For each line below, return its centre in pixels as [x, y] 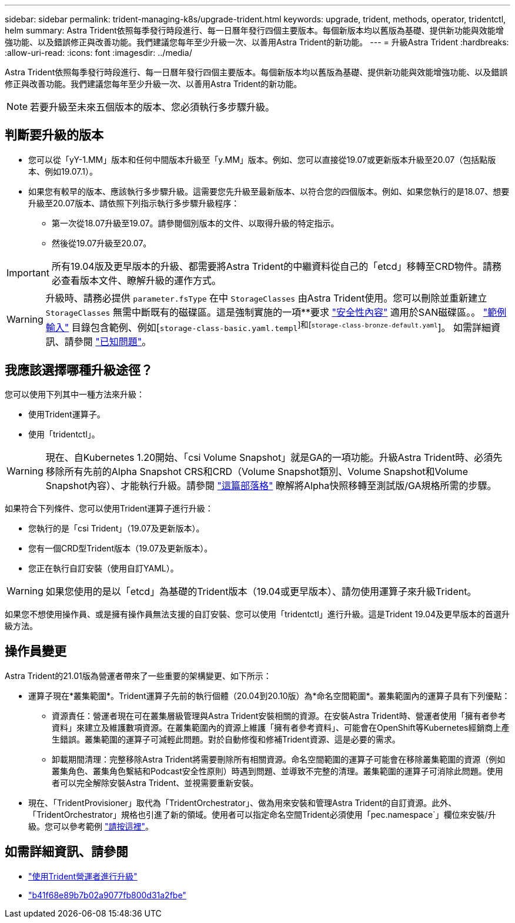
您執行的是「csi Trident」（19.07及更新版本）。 [116, 529]
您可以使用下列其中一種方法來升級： [75, 394]
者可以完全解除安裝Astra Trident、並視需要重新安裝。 [155, 782]
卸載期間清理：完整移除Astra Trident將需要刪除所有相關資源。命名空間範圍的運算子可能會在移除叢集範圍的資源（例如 [279, 759]
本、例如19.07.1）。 [63, 171]
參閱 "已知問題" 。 [113, 342]
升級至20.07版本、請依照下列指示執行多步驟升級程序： [134, 203]
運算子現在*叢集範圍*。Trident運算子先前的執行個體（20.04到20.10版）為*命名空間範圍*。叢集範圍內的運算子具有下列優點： [269, 695]
